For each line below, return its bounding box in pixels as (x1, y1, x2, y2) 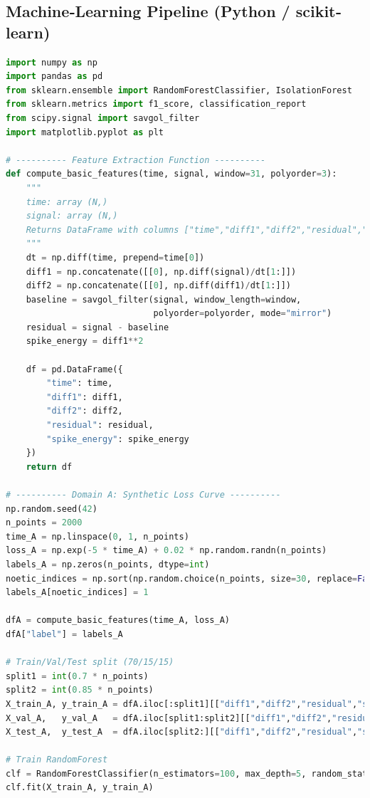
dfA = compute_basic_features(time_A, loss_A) (6, 615, 231, 626)
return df (26, 461, 73, 472)
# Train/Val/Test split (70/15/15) (6, 657, 174, 668)
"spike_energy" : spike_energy (46, 434, 189, 444)
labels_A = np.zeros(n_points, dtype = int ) (6, 559, 210, 569)
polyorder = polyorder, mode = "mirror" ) (153, 308, 332, 319)
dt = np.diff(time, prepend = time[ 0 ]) (26, 252, 205, 263)
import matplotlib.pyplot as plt (6, 127, 164, 137)
